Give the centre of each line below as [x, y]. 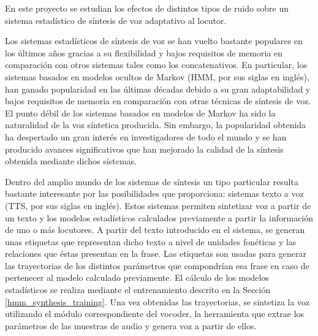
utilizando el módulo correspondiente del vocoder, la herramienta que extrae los [155, 314]
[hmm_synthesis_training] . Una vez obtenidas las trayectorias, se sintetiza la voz [157, 301]
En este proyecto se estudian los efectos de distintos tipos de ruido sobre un [147, 8]
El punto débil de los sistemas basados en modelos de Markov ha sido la [140, 113]
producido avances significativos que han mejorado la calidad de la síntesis [144, 149]
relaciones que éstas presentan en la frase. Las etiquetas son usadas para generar [156, 254]
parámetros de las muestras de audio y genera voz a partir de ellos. [131, 325]
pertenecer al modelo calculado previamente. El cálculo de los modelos [137, 277]
